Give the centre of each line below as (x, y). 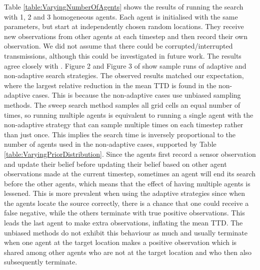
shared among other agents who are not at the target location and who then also (128, 252)
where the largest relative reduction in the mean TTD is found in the (110, 85)
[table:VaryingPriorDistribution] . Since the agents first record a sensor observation (130, 154)
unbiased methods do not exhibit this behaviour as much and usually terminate (126, 232)
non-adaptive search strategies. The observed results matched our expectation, (124, 75)
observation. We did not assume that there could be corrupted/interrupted (118, 46)
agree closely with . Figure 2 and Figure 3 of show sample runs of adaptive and (125, 65)
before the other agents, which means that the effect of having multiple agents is (127, 183)
